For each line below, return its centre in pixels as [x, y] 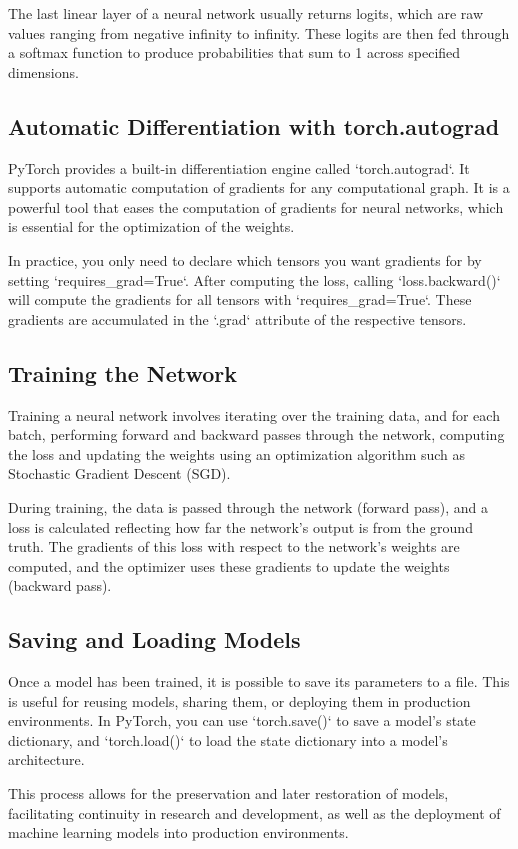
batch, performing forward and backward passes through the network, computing [256, 434]
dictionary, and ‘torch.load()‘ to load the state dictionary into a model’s [228, 739]
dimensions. [43, 71]
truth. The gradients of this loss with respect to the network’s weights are [234, 546]
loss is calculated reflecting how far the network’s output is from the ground [240, 526]
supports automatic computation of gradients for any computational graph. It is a [259, 187]
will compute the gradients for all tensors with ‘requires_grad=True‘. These [240, 299]
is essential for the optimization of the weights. [151, 226]
